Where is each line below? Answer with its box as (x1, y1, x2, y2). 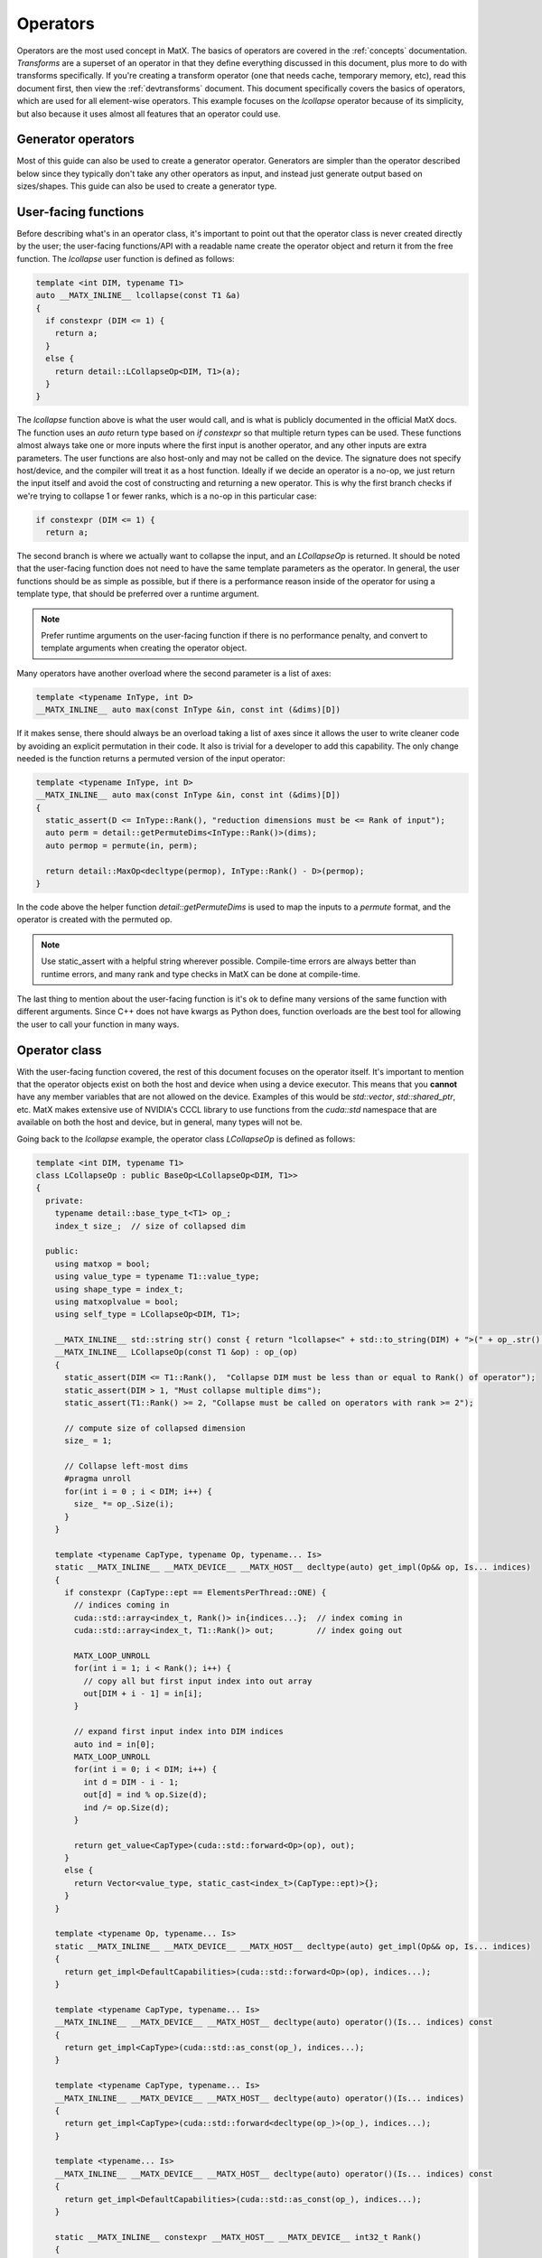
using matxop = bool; (54, 1258, 151, 1269)
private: (45, 1195, 84, 1206)
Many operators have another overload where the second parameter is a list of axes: (16, 667, 332, 678)
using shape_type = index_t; (54, 1283, 184, 1294)
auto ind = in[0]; (73, 1739, 155, 1749)
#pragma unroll (64, 1473, 132, 1484)
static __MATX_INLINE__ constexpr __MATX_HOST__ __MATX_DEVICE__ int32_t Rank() (54, 2232, 422, 2242)
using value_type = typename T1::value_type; (54, 1272, 260, 1282)
